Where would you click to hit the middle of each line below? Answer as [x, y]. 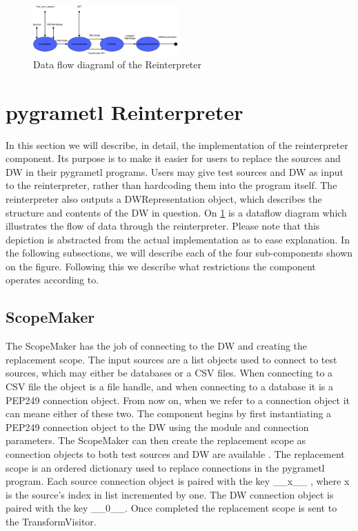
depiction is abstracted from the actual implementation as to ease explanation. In [178, 239]
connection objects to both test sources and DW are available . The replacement [175, 454]
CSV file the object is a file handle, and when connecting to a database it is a [170, 387]
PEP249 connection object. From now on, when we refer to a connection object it [178, 400]
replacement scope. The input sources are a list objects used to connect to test [171, 359]
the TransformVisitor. [51, 521]
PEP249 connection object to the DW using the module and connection [157, 427]
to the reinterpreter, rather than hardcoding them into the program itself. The [171, 185]
